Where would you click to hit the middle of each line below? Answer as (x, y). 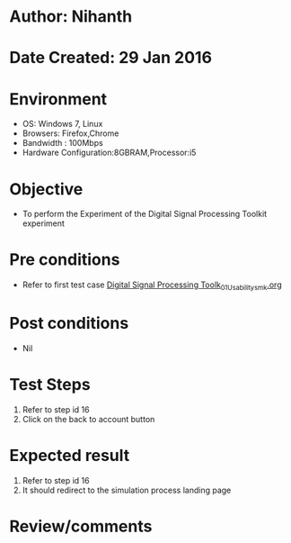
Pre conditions (65, 260)
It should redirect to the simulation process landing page (127, 490)
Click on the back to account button (88, 419)
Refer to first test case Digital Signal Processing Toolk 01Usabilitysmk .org (152, 285)
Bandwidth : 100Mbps (62, 143)
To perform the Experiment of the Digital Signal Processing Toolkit (145, 214)
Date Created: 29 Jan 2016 (111, 58)
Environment (58, 99)
